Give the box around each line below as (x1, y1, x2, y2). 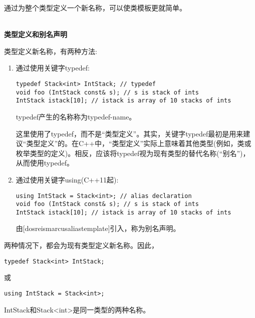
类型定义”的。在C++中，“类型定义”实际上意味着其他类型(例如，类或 (26, 138, 251, 148)
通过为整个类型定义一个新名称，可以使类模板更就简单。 (4, 2, 186, 12)
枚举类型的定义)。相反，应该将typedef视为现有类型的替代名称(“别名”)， (16, 147, 250, 158)
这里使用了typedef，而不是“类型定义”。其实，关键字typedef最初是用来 (16, 128, 243, 138)
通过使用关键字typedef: (16, 62, 90, 73)
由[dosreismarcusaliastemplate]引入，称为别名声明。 (16, 223, 180, 233)
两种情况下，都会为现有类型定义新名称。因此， (4, 240, 158, 250)
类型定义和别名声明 (4, 29, 67, 39)
